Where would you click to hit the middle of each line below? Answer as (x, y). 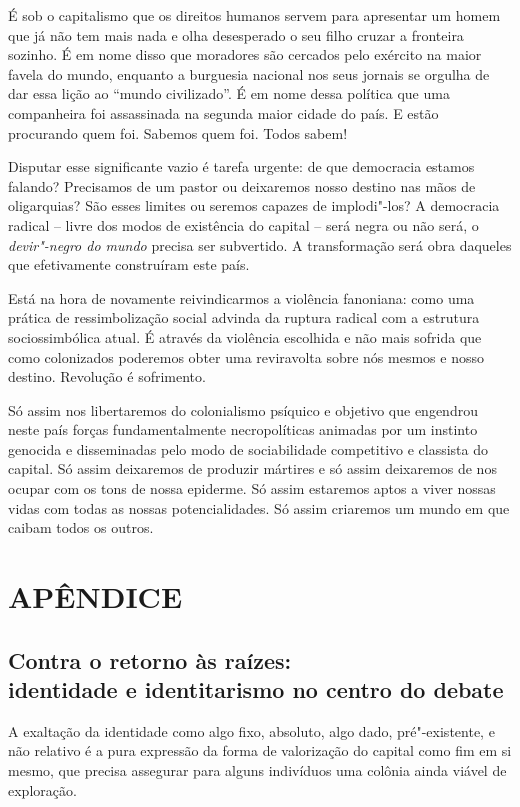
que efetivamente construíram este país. (129, 264)
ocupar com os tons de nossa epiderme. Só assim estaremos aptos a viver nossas (252, 488)
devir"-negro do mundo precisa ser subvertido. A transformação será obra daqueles (260, 244)
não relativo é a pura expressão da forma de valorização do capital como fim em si (260, 750)
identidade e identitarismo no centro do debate (256, 689)
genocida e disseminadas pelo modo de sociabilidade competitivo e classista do (248, 448)
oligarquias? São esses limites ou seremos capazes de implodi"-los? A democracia (254, 205)
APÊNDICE (95, 596)
